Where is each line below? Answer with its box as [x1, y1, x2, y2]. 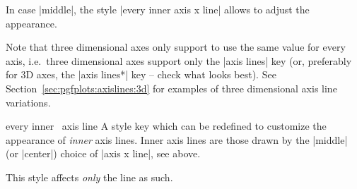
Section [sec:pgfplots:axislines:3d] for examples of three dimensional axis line [6, 80, 337, 95]
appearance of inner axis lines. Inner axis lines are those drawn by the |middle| [6, 132, 348, 147]
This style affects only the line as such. [6, 169, 173, 184]
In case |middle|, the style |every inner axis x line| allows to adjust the [6, 2, 310, 16]
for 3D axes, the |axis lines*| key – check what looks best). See [6, 67, 276, 82]
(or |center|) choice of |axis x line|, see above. [6, 146, 201, 161]
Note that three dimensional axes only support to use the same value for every [6, 39, 346, 54]
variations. [6, 94, 51, 109]
